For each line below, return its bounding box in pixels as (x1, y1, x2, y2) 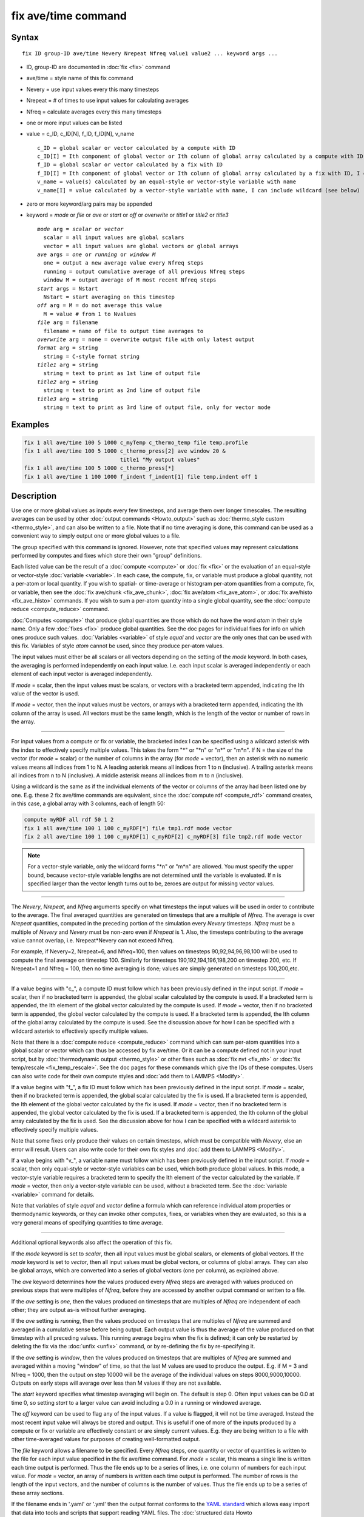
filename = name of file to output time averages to (43, 328, 204, 334)
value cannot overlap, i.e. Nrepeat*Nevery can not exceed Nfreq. (11, 937, 174, 944)
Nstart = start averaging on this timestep (43, 293, 175, 300)
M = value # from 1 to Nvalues (43, 310, 136, 317)
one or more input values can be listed (26, 119, 123, 126)
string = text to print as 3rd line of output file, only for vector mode (43, 404, 271, 411)
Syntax (11, 32, 39, 42)
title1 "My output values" (120, 456, 200, 463)
